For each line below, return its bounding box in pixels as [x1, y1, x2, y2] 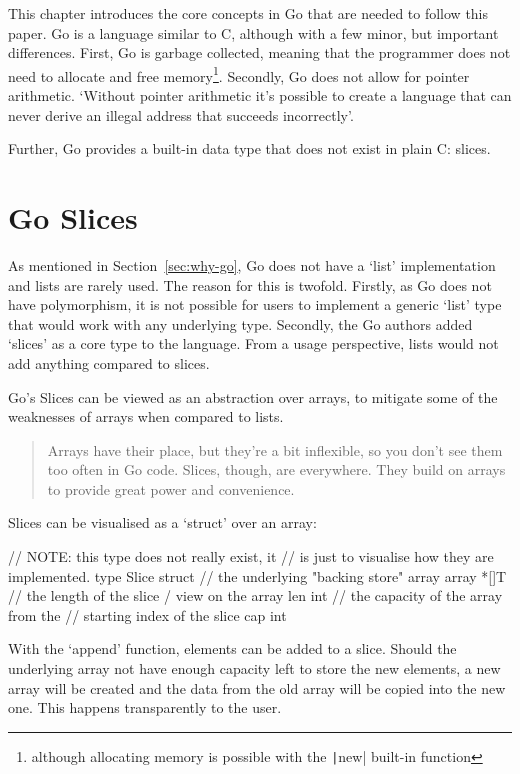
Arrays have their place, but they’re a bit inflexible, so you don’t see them [47, 439, 503, 460]
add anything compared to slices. [8, 352, 210, 373]
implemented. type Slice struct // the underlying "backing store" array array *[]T [8, 565, 507, 586]
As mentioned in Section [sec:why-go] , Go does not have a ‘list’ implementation [8, 254, 496, 275]
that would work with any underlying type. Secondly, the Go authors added [8, 313, 473, 334]
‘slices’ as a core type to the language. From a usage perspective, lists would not [8, 333, 499, 354]
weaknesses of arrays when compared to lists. [8, 406, 284, 427]
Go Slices [8, 197, 138, 237]
